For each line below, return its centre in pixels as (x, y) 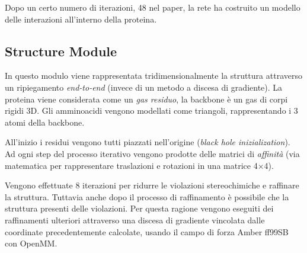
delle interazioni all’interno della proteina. (81, 19)
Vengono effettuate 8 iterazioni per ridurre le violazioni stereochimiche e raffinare (152, 185)
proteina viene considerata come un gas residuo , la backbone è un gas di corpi (146, 99)
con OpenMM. (31, 243)
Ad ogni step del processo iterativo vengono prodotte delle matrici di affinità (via (152, 153)
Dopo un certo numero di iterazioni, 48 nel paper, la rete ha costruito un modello (153, 7)
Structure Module (61, 51)
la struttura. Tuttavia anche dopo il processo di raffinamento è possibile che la (147, 196)
